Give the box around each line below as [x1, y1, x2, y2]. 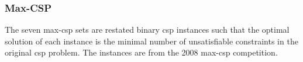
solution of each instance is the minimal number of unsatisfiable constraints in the [5, 35, 298, 47]
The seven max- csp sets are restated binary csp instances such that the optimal [5, 23, 290, 36]
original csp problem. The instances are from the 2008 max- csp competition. [5, 46, 278, 58]
